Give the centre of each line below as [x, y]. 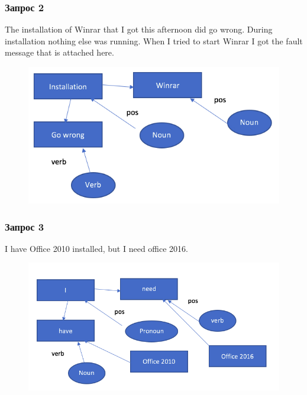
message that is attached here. [59, 52]
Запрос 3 [25, 226]
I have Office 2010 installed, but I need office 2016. [96, 248]
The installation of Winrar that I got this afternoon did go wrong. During [139, 29]
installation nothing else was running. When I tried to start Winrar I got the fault [154, 41]
